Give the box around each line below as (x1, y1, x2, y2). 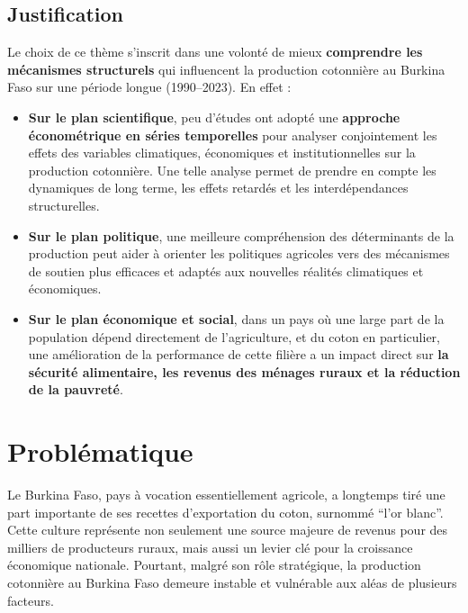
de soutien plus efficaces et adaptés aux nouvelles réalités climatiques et (28, 261, 424, 280)
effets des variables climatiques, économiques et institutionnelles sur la (28, 143, 416, 162)
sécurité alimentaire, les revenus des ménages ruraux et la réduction (28, 362, 461, 381)
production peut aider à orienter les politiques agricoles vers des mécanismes (28, 244, 450, 263)
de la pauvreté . (28, 380, 123, 399)
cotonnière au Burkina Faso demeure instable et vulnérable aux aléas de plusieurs (7, 572, 457, 591)
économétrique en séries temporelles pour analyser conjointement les (28, 125, 437, 144)
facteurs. (7, 590, 54, 609)
